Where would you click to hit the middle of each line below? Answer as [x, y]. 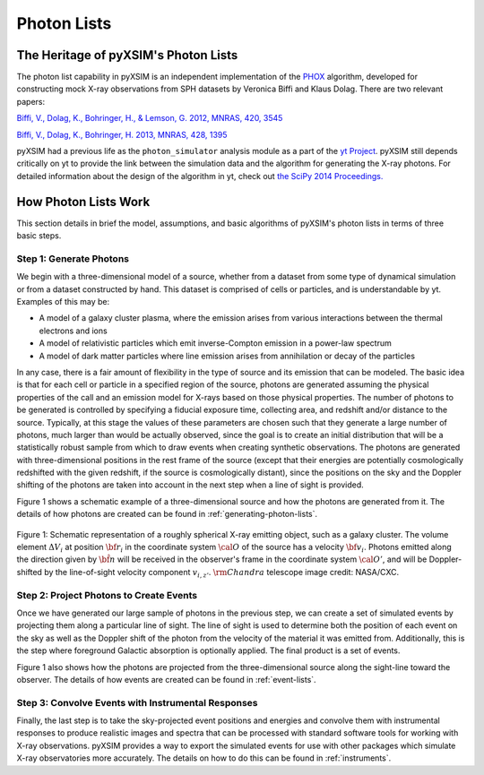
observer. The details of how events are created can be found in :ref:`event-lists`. [167, 679]
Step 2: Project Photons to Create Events [107, 595]
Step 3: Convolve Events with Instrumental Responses [137, 702]
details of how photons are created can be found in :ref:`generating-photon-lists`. [167, 514]
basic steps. [39, 236]
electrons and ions [73, 331]
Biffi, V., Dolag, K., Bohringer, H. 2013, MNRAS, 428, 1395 [122, 134]
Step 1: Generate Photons [73, 258]
